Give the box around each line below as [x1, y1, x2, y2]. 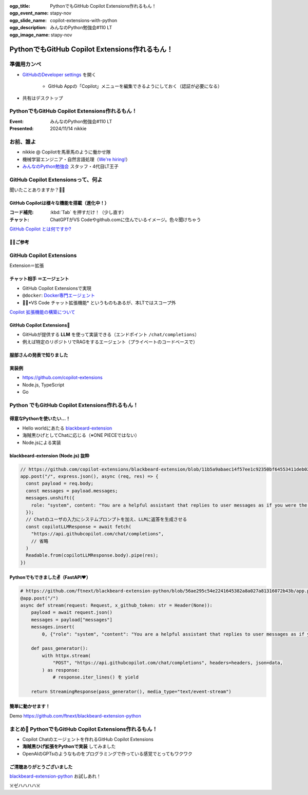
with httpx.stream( [42, 652, 91, 658]
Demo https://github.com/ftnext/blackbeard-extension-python [9, 712, 141, 719]
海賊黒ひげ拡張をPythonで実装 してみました [22, 743, 116, 749]
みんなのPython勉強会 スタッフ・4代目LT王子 [22, 163, 119, 169]
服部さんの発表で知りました [9, 352, 68, 358]
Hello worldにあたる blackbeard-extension [22, 425, 112, 431]
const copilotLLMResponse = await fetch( [26, 523, 132, 530]
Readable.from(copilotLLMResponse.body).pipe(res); [26, 552, 159, 558]
